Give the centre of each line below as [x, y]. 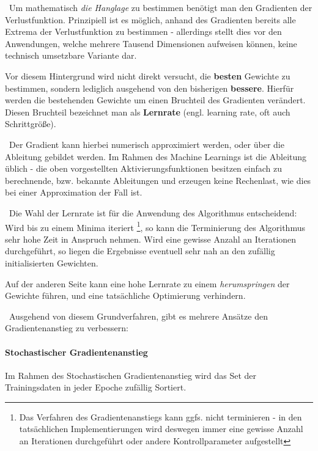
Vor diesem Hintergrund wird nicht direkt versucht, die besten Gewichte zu [148, 75]
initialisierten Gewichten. [52, 262]
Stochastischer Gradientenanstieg [76, 352]
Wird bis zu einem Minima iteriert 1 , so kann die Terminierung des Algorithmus [155, 226]
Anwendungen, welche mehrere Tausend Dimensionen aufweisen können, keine [151, 43]
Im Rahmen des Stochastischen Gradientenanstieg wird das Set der [131, 375]
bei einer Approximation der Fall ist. [74, 192]
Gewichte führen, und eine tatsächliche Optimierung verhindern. [125, 295]
